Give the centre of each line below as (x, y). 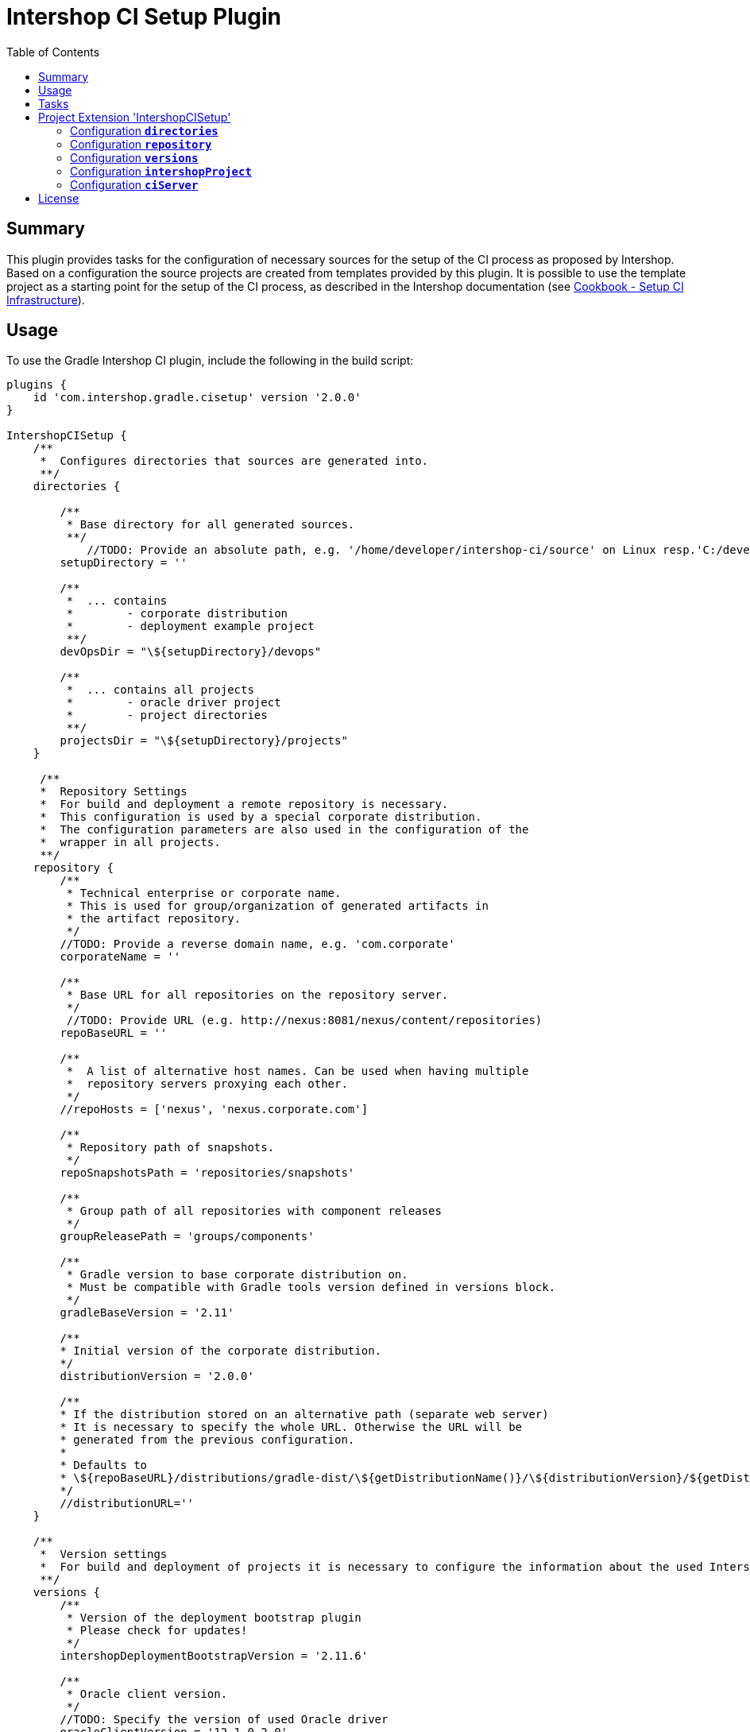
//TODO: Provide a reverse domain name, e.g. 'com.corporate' (257, 944)
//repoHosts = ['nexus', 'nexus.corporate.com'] (214, 1110)
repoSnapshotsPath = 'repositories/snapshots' (207, 1173)
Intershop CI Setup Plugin (144, 17)
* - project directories (167, 715)
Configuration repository (141, 144)
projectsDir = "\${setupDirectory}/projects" (204, 741)
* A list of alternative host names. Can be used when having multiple (298, 1071)
